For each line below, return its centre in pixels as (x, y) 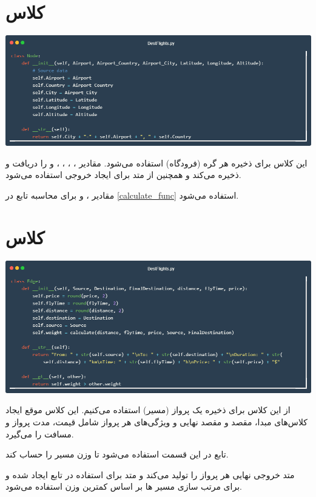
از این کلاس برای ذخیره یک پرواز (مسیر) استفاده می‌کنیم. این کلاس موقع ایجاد (148, 410)
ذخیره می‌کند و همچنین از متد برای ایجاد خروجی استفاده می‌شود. (123, 175)
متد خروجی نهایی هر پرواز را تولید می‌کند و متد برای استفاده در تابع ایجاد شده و (150, 474)
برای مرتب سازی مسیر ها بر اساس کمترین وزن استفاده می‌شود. (124, 486)
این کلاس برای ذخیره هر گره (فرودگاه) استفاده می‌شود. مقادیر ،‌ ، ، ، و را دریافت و (156, 163)
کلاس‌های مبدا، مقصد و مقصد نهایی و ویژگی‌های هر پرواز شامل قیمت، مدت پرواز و (156, 421)
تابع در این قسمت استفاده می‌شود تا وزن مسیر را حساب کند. (117, 454)
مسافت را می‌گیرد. (40, 434)
